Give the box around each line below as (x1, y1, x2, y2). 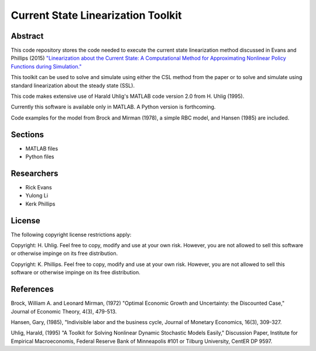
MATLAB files (25, 145, 59, 152)
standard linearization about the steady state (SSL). (11, 82, 135, 89)
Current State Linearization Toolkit (11, 9, 182, 22)
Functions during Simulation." (11, 63, 82, 70)
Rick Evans (25, 184, 52, 190)
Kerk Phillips (25, 200, 56, 207)
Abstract (11, 31, 44, 41)
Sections (11, 130, 44, 139)
